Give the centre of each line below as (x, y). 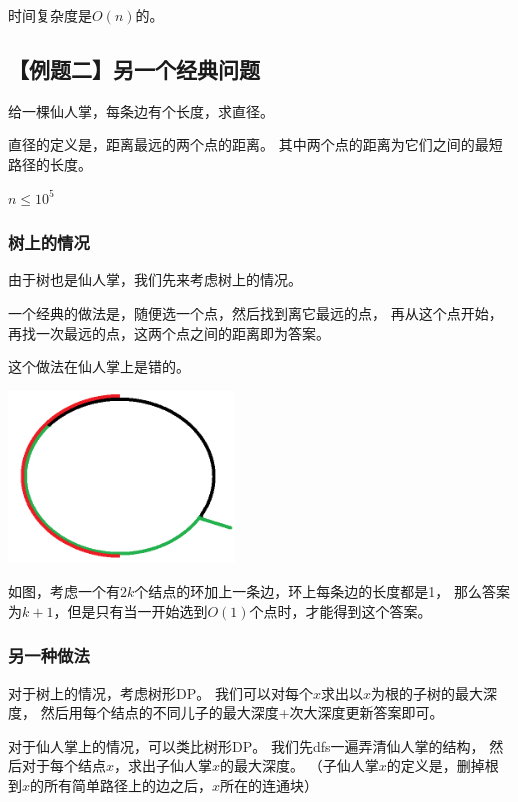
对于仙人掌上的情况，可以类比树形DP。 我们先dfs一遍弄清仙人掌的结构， (246, 745)
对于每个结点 (63, 765)
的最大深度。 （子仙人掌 (299, 765)
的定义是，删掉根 (442, 765)
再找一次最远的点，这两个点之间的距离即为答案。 (169, 332)
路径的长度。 (50, 163)
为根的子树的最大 (426, 692)
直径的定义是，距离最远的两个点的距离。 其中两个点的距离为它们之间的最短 (255, 144)
